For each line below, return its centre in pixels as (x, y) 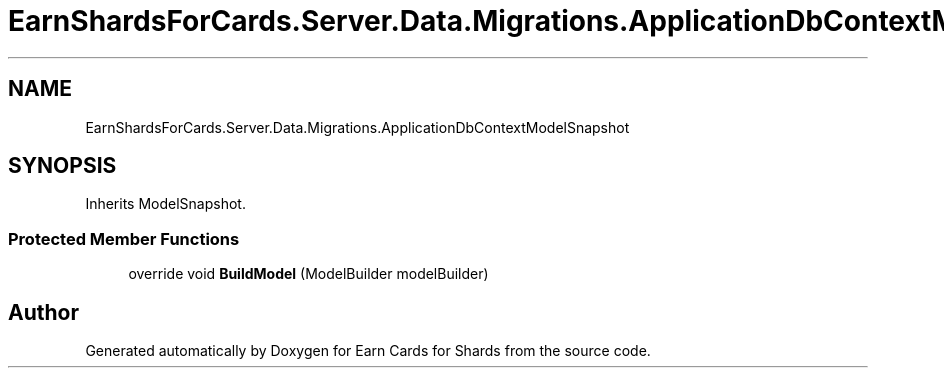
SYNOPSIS (62, 166)
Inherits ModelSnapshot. (165, 204)
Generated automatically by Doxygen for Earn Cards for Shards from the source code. (368, 351)
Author (43, 312)
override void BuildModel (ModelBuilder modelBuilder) (308, 274)
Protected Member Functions (124, 238)
